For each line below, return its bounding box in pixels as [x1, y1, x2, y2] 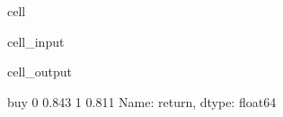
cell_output [7, 62, 72, 81]
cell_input [7, 31, 65, 50]
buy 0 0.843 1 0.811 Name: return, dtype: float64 [7, 92, 277, 111]
